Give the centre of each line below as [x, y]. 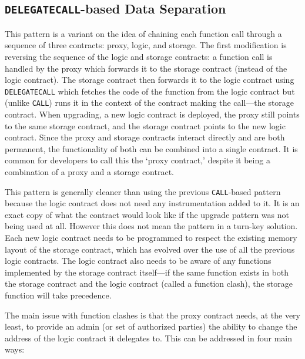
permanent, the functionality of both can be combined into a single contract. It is [151, 148]
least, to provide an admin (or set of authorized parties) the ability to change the [151, 326]
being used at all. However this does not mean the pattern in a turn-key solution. [151, 226]
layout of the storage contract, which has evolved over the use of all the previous [150, 249]
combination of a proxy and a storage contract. [89, 172]
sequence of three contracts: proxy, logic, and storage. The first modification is [146, 45]
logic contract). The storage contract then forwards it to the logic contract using [150, 80]
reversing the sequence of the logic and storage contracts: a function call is [139, 56]
